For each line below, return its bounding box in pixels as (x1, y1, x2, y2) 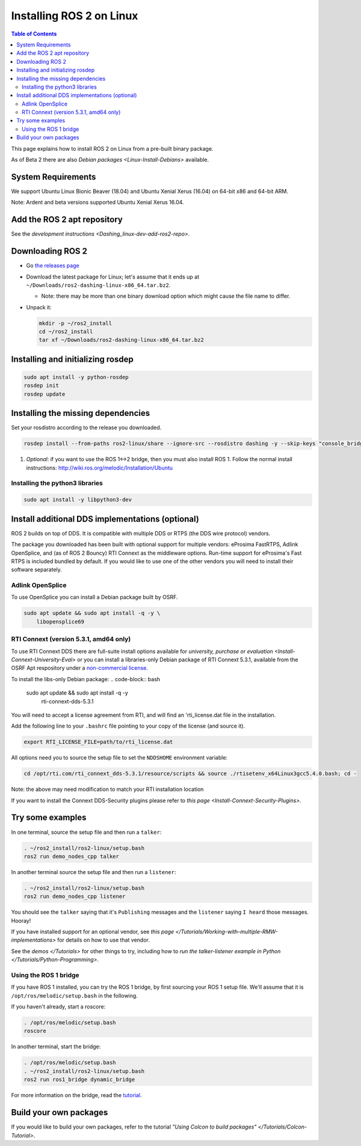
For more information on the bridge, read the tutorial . (11, 1092, 142, 1099)
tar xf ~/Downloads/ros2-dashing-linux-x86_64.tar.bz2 (39, 336, 204, 344)
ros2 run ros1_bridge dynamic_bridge (23, 1076, 135, 1083)
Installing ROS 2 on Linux (11, 9, 138, 22)
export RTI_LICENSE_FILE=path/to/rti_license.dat (23, 738, 173, 746)
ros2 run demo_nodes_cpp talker (23, 853, 120, 860)
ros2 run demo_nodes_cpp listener (23, 893, 126, 900)
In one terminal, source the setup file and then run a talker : (11, 828, 162, 836)
